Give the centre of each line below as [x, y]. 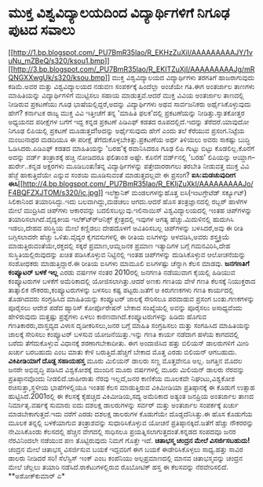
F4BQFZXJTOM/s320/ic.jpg [53, 192]
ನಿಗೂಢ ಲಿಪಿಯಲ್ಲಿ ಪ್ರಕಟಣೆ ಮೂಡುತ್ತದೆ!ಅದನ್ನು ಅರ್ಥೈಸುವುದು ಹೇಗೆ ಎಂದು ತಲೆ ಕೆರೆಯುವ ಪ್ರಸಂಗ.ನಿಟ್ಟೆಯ [126, 131]
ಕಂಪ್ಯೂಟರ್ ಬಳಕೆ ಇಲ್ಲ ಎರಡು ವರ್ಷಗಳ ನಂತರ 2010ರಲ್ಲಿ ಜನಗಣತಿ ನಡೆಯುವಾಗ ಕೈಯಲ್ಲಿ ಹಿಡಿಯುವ [122, 272]
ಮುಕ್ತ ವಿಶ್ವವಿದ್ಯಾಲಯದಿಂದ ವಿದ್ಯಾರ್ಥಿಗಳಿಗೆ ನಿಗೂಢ [119, 13]
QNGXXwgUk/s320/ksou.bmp [57, 77]
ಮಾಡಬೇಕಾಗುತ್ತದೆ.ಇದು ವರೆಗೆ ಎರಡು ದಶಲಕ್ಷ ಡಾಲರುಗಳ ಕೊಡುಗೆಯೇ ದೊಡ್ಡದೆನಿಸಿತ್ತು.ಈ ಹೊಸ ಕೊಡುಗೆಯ [130, 414]
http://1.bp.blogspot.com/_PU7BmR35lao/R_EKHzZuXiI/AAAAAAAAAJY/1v [133, 52]
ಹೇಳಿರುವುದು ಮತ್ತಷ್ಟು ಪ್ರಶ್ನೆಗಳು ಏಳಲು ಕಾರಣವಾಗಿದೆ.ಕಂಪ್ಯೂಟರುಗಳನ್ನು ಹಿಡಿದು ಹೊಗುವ [107, 316]
